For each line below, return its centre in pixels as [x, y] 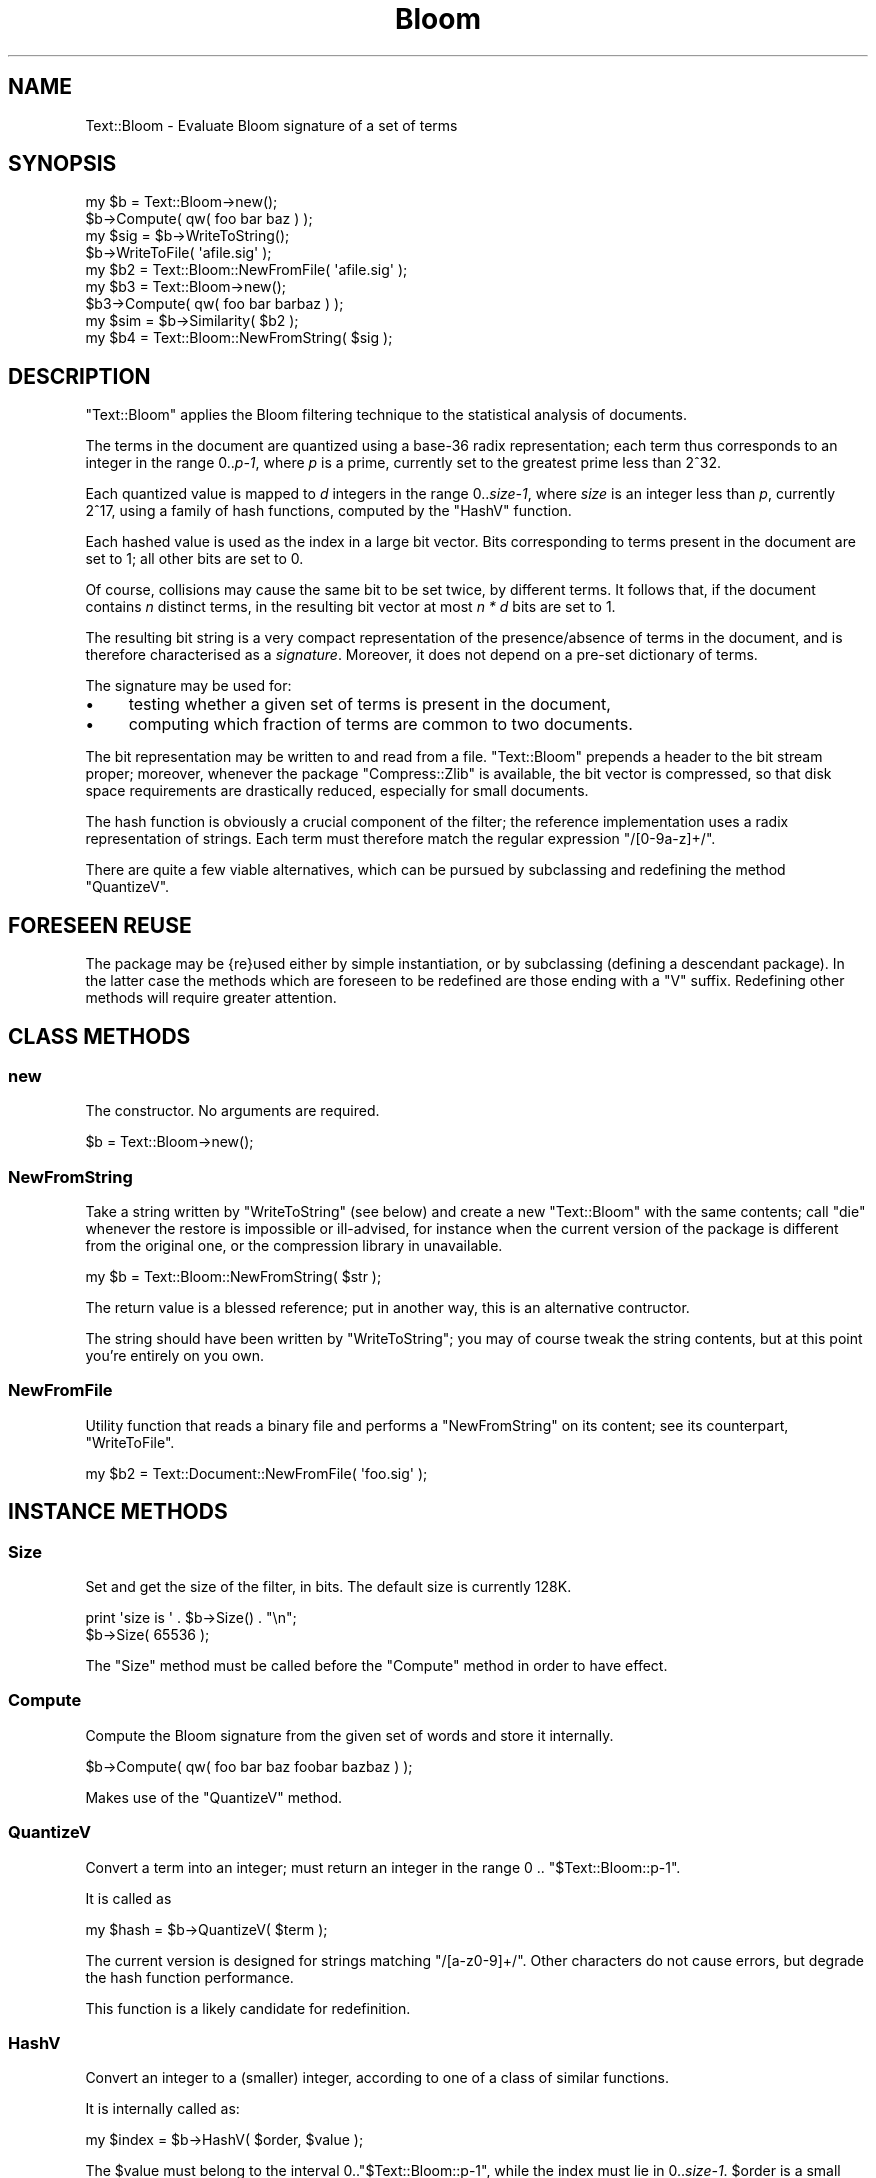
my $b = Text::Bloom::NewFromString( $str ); [233, 1277]
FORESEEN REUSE [100, 925]
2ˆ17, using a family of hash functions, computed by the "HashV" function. [328, 511]
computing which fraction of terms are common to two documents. [380, 724]
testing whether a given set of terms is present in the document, [369, 704]
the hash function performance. [189, 1977]
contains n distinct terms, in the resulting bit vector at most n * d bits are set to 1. [350, 607]
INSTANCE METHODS [118, 1512]
